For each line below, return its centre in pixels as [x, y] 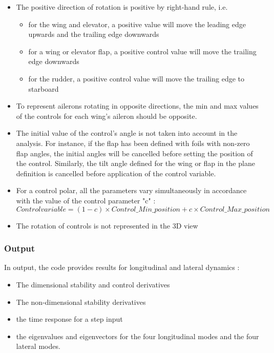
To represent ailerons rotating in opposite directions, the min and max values [137, 106]
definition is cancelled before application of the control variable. [116, 173]
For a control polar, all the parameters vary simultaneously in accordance [131, 190]
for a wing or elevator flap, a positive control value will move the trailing [142, 51]
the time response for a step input [69, 319]
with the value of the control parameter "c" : [86, 200]
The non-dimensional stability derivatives [81, 302]
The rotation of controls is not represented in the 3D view [107, 225]
